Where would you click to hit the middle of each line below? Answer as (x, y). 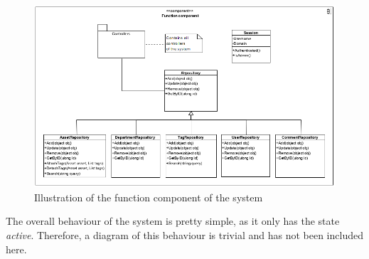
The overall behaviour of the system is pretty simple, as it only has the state (173, 221)
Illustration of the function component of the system (149, 197)
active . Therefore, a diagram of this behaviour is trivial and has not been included (184, 234)
